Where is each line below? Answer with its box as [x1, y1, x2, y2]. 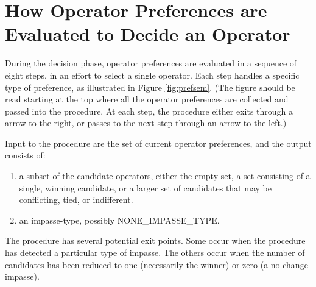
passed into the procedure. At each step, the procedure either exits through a [5, 104, 293, 117]
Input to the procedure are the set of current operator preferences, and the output [5, 136, 312, 149]
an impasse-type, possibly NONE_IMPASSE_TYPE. [19, 213, 220, 226]
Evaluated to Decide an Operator [5, 21, 290, 46]
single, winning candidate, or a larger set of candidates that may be [19, 181, 272, 194]
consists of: [5, 149, 46, 161]
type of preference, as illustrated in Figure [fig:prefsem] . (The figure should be [5, 80, 295, 93]
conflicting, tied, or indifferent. [19, 193, 133, 206]
